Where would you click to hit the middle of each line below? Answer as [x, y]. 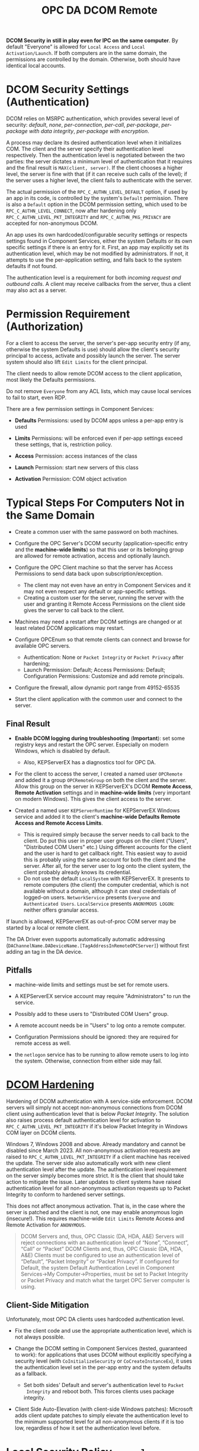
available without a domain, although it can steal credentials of [100, 891]
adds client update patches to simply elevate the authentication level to [101, 1415]
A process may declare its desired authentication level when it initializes [94, 143]
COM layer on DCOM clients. [41, 1133]
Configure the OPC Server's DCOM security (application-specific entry [101, 543]
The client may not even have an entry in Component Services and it [107, 585]
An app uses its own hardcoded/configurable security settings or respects [97, 235]
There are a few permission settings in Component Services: [80, 409]
